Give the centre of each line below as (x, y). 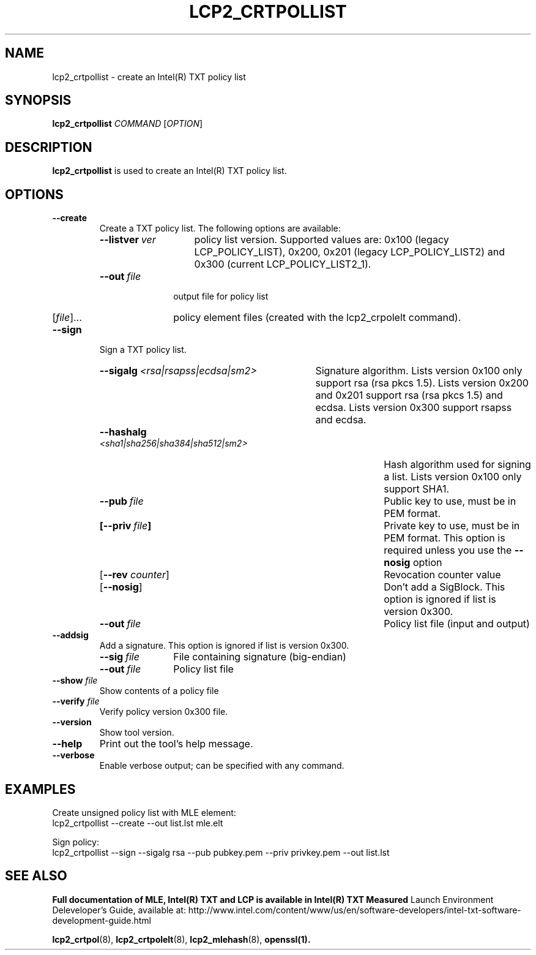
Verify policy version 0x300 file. (164, 712)
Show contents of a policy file (159, 691)
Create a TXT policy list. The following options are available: (220, 228)
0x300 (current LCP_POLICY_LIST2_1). (283, 264)
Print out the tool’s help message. (176, 744)
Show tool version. (137, 733)
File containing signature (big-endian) (260, 657)
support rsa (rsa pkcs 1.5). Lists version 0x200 (422, 383)
